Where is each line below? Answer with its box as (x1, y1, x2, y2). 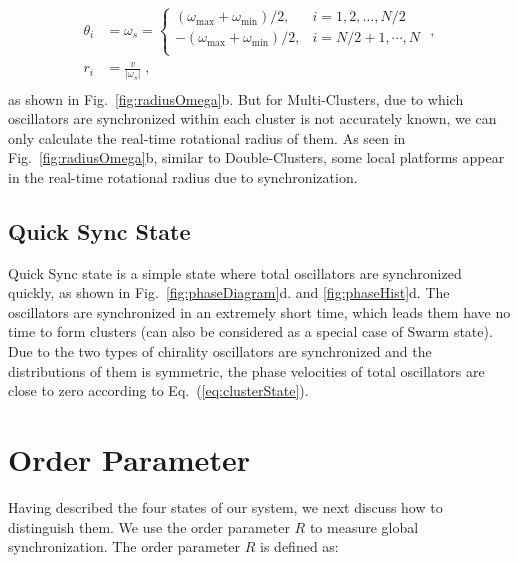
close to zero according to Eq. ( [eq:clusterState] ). (8, 380, 309, 401)
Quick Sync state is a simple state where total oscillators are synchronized (8, 262, 462, 283)
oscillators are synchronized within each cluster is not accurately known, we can (8, 108, 497, 129)
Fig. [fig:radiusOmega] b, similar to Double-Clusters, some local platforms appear (8, 147, 505, 168)
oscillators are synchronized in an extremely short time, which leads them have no (8, 301, 511, 322)
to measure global (309, 516, 419, 537)
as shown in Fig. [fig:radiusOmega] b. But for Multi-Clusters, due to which (8, 88, 464, 109)
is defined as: (260, 536, 339, 557)
